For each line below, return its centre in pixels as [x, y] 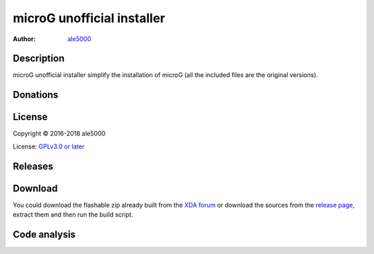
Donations [36, 95]
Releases [33, 166]
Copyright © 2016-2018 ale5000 [59, 134]
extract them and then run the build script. [73, 214]
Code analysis [44, 234]
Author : [24, 39]
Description [39, 59]
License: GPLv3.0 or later [48, 146]
